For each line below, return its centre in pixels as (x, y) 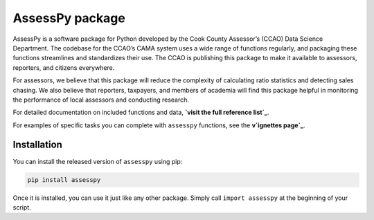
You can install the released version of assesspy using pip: (98, 161)
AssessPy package (69, 18)
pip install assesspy (64, 180)
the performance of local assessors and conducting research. (101, 100)
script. (22, 207)
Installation (37, 145)
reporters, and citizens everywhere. (64, 67)
